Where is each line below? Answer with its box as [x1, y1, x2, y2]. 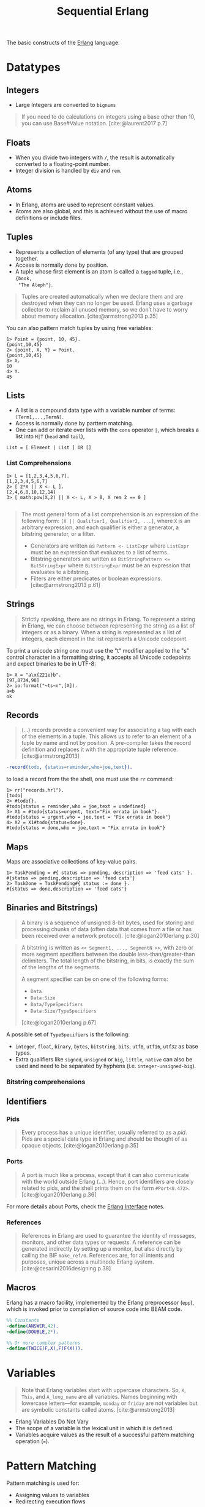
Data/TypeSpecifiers [30, 1001, 83, 1007]
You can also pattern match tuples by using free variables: [6, 324, 154, 331]
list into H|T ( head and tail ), [15, 433, 85, 440]
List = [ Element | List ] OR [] [6, 444, 92, 451]
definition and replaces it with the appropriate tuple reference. [21, 746, 178, 753]
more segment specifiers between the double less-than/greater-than [21, 950, 195, 958]
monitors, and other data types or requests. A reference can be [21, 1238, 181, 1246]
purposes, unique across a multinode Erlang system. [21, 1258, 154, 1265]
